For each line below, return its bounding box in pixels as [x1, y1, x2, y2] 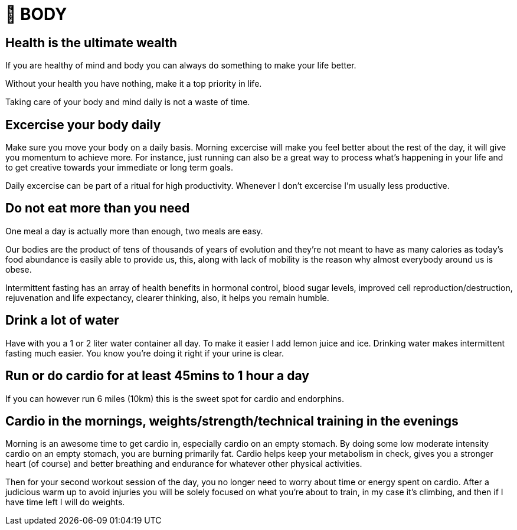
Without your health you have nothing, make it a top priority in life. [5, 78, 262, 89]
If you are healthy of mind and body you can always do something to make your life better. [5, 60, 356, 71]
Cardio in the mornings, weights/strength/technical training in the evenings [5, 413, 459, 428]
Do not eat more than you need [5, 201, 190, 216]
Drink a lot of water [5, 313, 119, 328]
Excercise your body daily [5, 117, 161, 132]
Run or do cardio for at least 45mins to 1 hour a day [5, 368, 309, 384]
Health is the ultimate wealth [5, 35, 178, 50]
